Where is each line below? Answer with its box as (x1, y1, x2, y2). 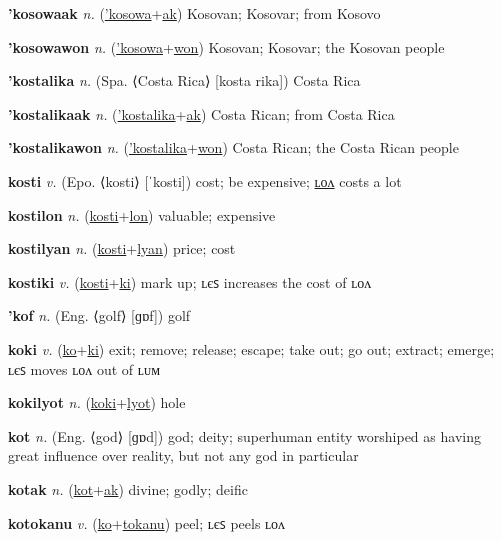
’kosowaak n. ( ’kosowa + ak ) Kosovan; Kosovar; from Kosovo (8, 3, 381, 23)
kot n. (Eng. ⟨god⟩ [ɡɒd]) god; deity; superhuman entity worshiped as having (8, 425, 481, 446)
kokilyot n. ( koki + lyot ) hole (8, 392, 186, 413)
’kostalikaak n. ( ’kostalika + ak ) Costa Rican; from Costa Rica (8, 103, 395, 124)
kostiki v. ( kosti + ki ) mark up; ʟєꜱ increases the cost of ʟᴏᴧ (8, 271, 372, 292)
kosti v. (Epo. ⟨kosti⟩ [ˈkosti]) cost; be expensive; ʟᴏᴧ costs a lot (8, 170, 402, 191)
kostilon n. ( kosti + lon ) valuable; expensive (8, 204, 276, 225)
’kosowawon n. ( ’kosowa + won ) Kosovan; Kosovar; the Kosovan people (8, 36, 445, 57)
